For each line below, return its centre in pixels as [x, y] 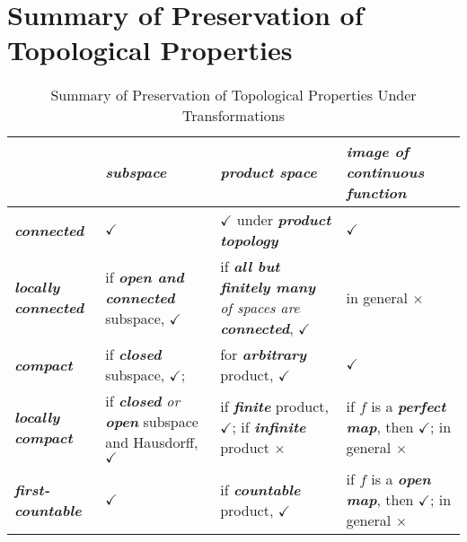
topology [249, 240]
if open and [145, 276]
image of [378, 152]
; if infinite [269, 427]
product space [269, 172]
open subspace [152, 422]
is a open [401, 479]
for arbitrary [264, 354]
